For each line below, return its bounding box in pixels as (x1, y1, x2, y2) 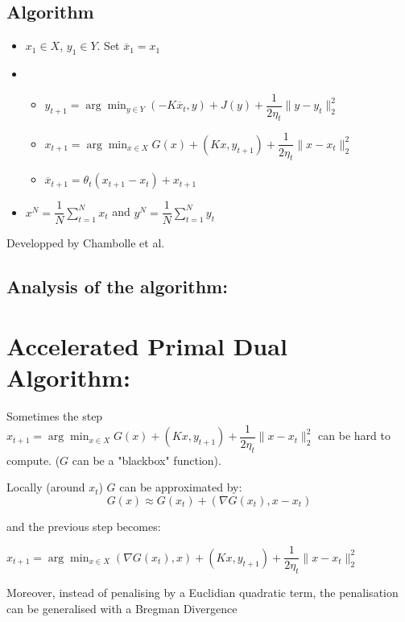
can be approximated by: (119, 479, 242, 496)
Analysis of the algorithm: (6, 274, 228, 299)
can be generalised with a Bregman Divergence (6, 599, 238, 616)
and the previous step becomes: (6, 517, 161, 534)
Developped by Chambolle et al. (6, 234, 165, 251)
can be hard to (318, 427, 391, 444)
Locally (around (6, 479, 85, 496)
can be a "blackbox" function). (72, 451, 221, 468)
